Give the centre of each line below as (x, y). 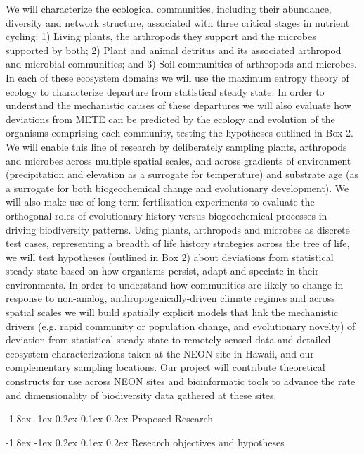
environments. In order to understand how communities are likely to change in (175, 284)
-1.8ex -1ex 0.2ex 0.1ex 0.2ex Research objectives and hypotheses (145, 442)
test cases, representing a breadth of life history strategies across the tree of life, (178, 243)
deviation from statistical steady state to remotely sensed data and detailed (168, 340)
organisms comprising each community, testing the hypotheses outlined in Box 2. (180, 133)
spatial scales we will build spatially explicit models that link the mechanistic (172, 312)
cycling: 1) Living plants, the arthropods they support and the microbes (161, 36)
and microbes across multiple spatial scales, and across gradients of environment (178, 160)
